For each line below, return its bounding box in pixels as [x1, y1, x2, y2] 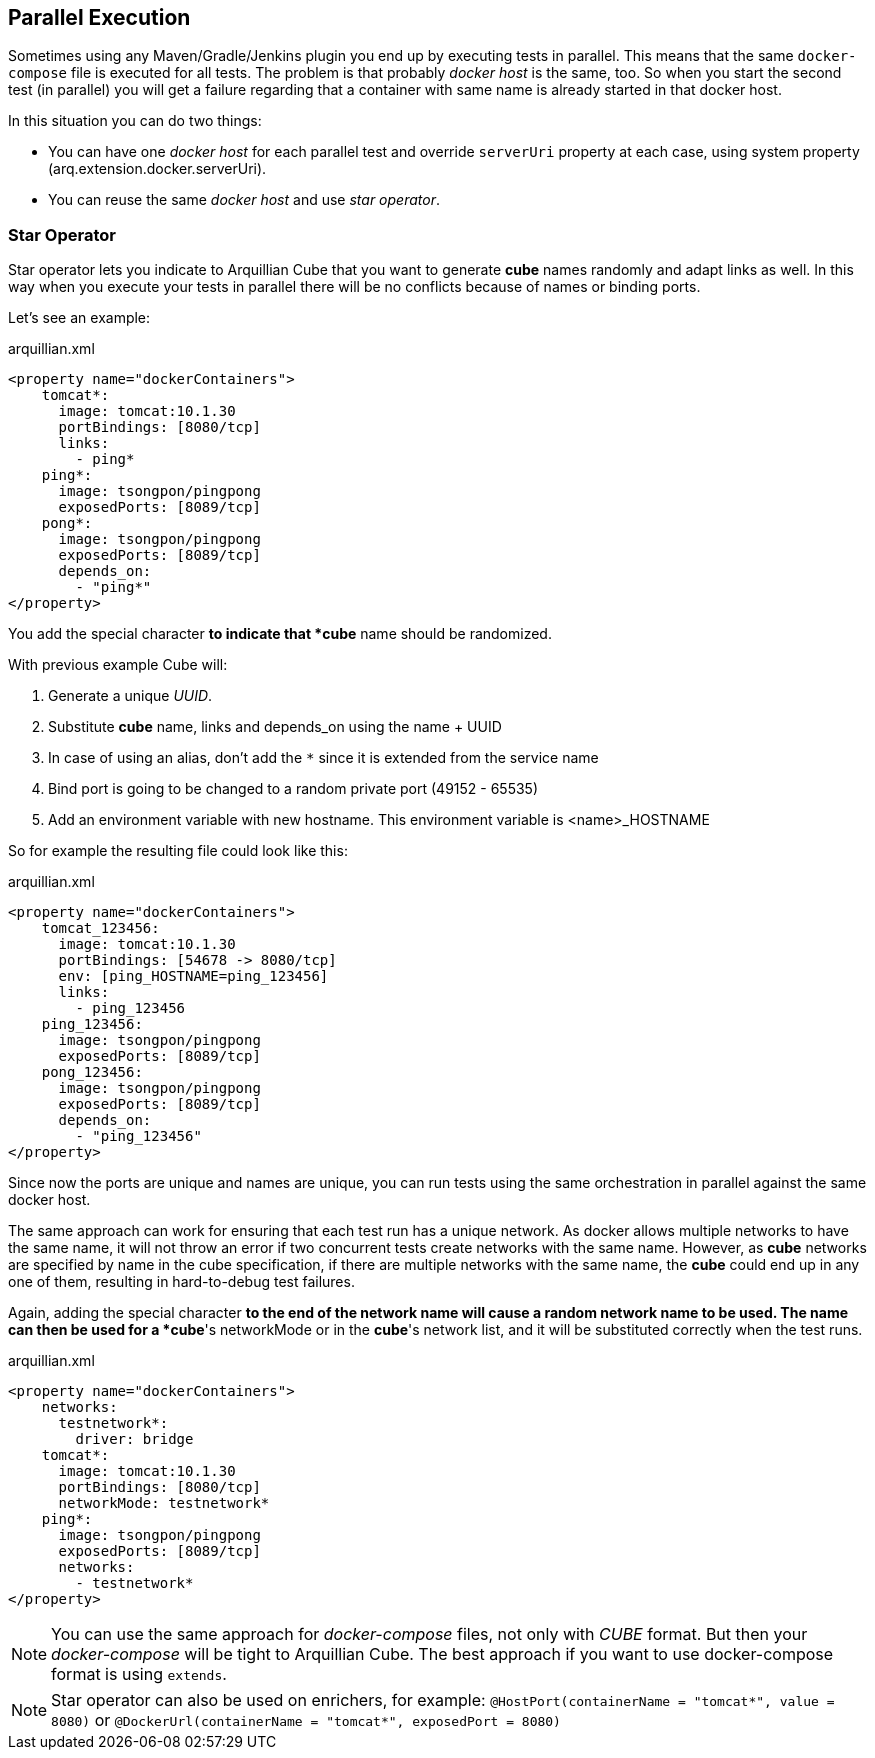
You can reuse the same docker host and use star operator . [48, 191, 440, 209]
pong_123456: [41, 1064, 143, 1081]
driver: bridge [75, 1431, 194, 1448]
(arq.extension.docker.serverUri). [48, 160, 267, 178]
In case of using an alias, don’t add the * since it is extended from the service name [48, 749, 599, 767]
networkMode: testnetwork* [58, 1495, 270, 1512]
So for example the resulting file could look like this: [8, 842, 348, 860]
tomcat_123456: [41, 920, 160, 937]
